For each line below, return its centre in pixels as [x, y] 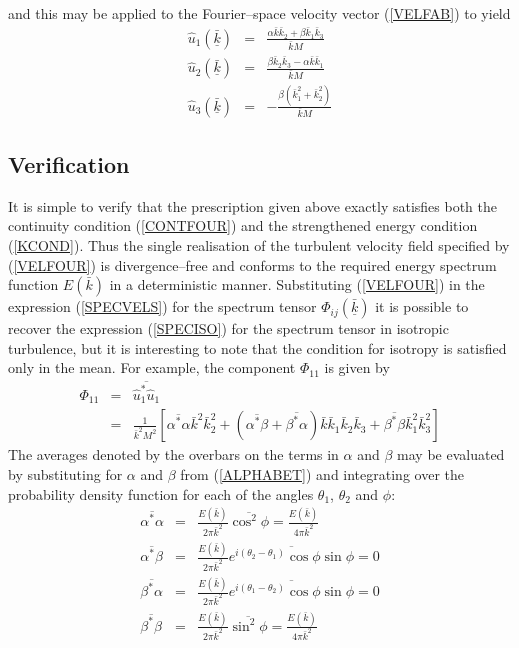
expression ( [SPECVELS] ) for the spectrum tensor [162, 306]
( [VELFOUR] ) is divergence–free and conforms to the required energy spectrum [252, 264]
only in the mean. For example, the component [152, 367]
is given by [357, 367]
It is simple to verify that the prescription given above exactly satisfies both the [253, 205]
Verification [69, 163]
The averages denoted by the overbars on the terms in [173, 454]
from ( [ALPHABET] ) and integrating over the [322, 473]
